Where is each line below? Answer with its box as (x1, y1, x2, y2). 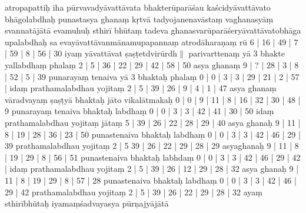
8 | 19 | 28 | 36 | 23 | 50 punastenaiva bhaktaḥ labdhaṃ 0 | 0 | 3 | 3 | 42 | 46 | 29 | (5, 128, 301, 140)
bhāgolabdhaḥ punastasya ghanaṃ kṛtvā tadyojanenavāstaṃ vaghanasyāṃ (5, 12, 274, 25)
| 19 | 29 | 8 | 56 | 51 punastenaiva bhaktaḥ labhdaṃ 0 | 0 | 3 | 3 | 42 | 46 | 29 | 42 (5, 151, 301, 163)
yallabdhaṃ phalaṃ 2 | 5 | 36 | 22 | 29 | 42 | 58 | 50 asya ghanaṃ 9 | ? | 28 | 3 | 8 (5, 58, 299, 71)
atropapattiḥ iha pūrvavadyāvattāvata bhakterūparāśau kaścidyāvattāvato (5, 1, 271, 13)
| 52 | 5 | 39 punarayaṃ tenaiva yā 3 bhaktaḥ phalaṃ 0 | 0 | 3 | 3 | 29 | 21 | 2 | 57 (5, 70, 300, 82)
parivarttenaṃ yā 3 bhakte (188, 47, 285, 59)
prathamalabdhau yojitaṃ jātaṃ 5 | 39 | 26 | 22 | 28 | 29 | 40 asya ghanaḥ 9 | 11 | (5, 116, 301, 128)
